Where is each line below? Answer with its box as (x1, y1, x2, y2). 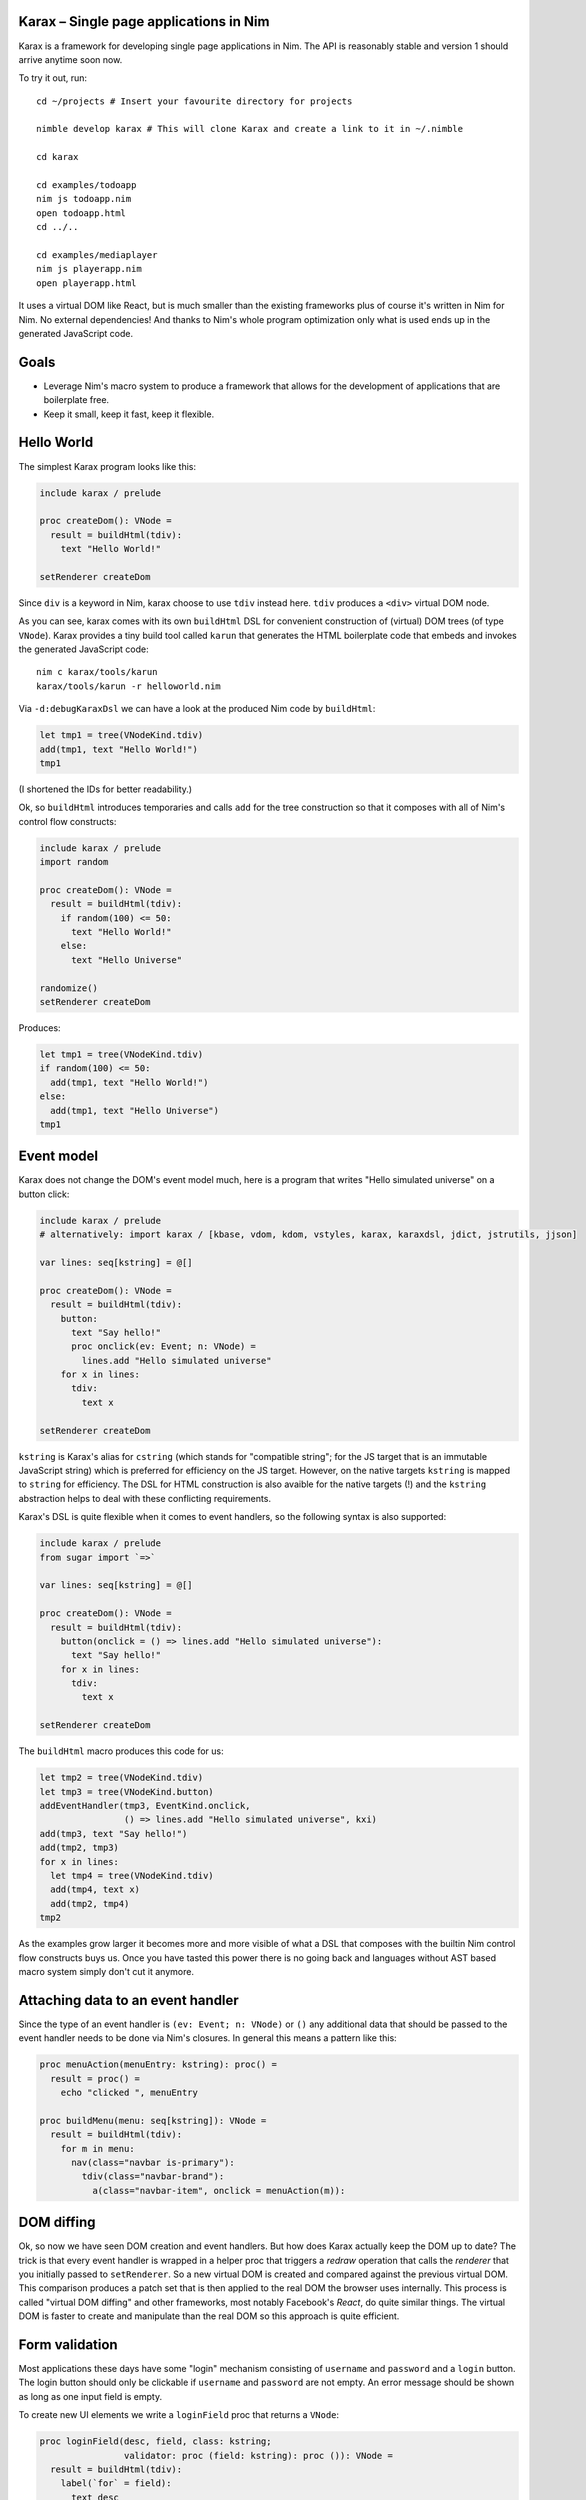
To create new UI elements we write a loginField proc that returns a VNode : (18, 2409, 340, 2421)
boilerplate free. (43, 394, 110, 406)
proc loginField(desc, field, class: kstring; (39, 2436, 272, 2447)
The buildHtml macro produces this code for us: (18, 1745, 224, 1757)
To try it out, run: (18, 72, 88, 84)
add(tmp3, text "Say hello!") (39, 1828, 188, 1839)
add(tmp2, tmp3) (39, 1842, 120, 1854)
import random (39, 856, 109, 868)
